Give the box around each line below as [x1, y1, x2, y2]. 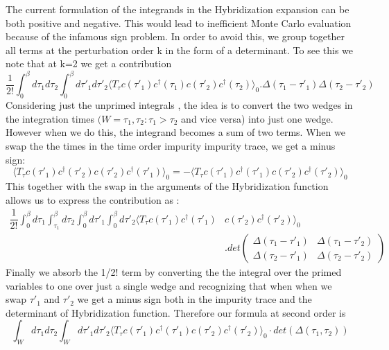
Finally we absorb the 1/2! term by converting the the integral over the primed [6, 265, 342, 279]
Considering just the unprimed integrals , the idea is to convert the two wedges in [6, 98, 353, 112]
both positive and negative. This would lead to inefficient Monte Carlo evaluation [6, 15, 352, 30]
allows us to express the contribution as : [6, 192, 180, 207]
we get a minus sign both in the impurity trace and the [77, 292, 312, 306]
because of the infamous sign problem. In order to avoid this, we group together [6, 29, 345, 44]
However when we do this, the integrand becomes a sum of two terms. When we [6, 125, 345, 139]
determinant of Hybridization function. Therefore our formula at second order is [6, 305, 346, 320]
